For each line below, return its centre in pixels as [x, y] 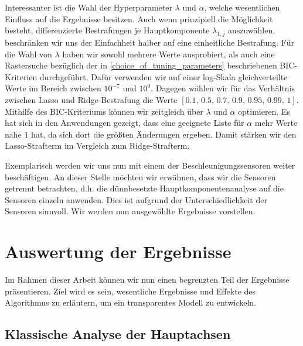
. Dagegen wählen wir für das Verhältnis [223, 88]
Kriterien [21, 76]
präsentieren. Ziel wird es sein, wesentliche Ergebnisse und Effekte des [130, 291]
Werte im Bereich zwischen [53, 88]
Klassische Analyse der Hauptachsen [118, 334]
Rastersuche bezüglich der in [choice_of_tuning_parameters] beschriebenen [141, 65]
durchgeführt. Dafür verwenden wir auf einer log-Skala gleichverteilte [164, 76]
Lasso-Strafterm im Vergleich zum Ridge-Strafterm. [97, 145]
